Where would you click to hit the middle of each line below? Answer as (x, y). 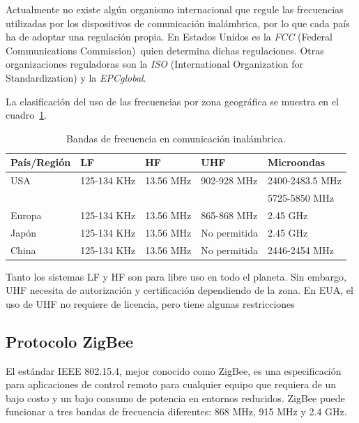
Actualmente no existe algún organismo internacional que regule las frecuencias (175, 9)
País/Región (41, 162)
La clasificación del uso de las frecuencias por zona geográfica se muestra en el (172, 101)
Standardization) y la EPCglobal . (76, 77)
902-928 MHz (229, 180)
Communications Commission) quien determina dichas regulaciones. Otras (165, 50)
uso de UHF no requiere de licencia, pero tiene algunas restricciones (150, 303)
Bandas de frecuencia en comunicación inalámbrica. (176, 138)
